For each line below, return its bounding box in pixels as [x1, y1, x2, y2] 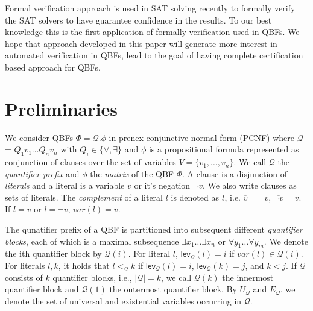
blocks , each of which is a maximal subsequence [5, 234, 179, 247]
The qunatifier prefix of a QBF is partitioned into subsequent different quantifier [5, 223, 303, 236]
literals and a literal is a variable [5, 179, 125, 192]
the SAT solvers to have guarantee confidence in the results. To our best [5, 13, 272, 26]
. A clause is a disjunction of [182, 167, 288, 180]
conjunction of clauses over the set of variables [5, 155, 176, 168]
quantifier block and [5, 283, 79, 295]
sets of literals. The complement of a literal [5, 190, 163, 203]
